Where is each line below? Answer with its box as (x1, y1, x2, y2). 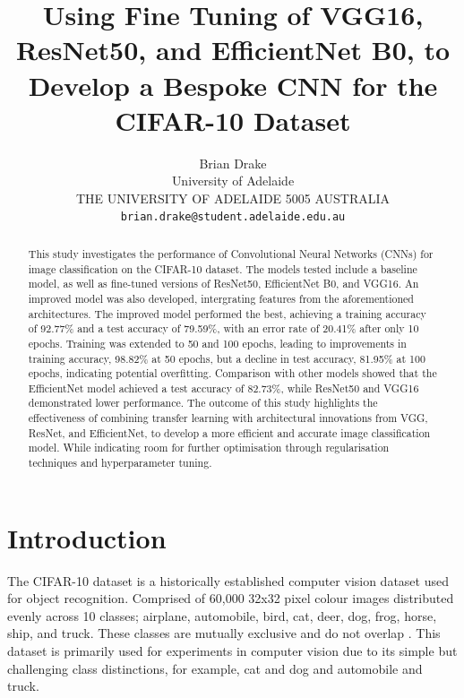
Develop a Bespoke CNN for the (28, 66, 438, 103)
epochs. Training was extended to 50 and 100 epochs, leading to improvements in (28, 335, 407, 350)
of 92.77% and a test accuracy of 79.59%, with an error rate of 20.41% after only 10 (28, 321, 419, 336)
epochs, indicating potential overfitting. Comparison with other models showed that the (28, 366, 437, 381)
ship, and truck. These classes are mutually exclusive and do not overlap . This (7, 624, 441, 642)
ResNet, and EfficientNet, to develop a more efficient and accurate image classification (28, 425, 431, 440)
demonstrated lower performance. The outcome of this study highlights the (28, 395, 378, 410)
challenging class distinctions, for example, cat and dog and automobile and (7, 659, 423, 677)
